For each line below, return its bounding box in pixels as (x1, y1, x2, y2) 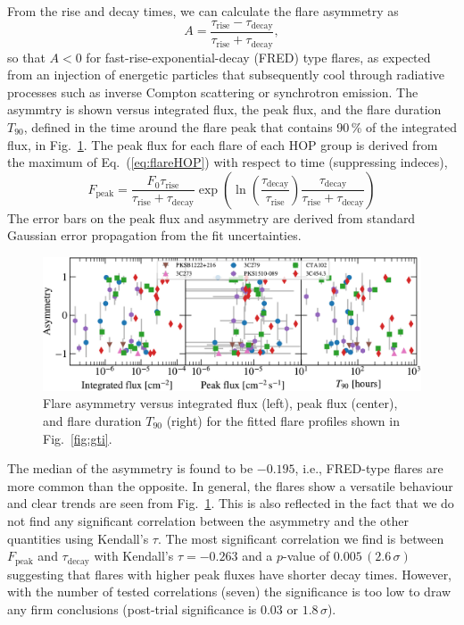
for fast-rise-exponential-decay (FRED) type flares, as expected (86, 47, 431, 66)
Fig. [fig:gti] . (43, 429, 112, 447)
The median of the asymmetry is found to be (7, 459, 253, 478)
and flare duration (43, 411, 142, 429)
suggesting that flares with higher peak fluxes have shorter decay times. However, (7, 564, 452, 583)
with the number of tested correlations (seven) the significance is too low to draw (7, 582, 452, 601)
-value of (283, 546, 330, 565)
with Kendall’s (94, 546, 174, 565)
